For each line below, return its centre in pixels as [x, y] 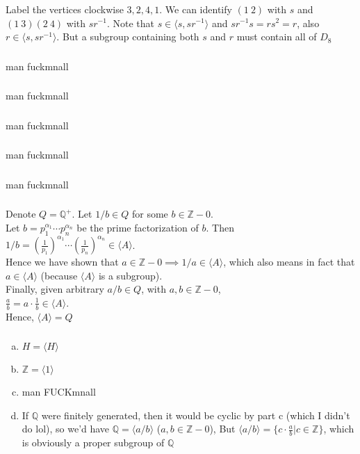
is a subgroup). [130, 275]
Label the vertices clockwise [65, 9]
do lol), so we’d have [66, 429]
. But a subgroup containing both [128, 37]
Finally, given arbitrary [55, 289]
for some [150, 214]
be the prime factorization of [138, 227]
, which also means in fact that [289, 262]
